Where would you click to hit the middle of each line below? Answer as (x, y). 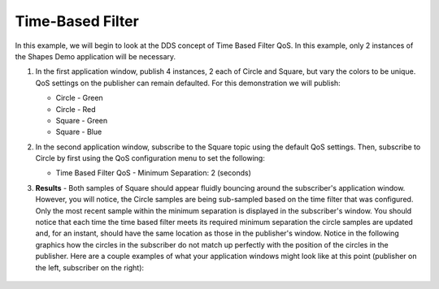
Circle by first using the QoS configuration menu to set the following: (150, 158)
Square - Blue (79, 132)
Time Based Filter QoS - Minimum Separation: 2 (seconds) (154, 173)
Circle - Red (76, 109)
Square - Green (82, 120)
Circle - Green (79, 98)
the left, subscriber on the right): (90, 267)
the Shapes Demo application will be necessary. (96, 56)
